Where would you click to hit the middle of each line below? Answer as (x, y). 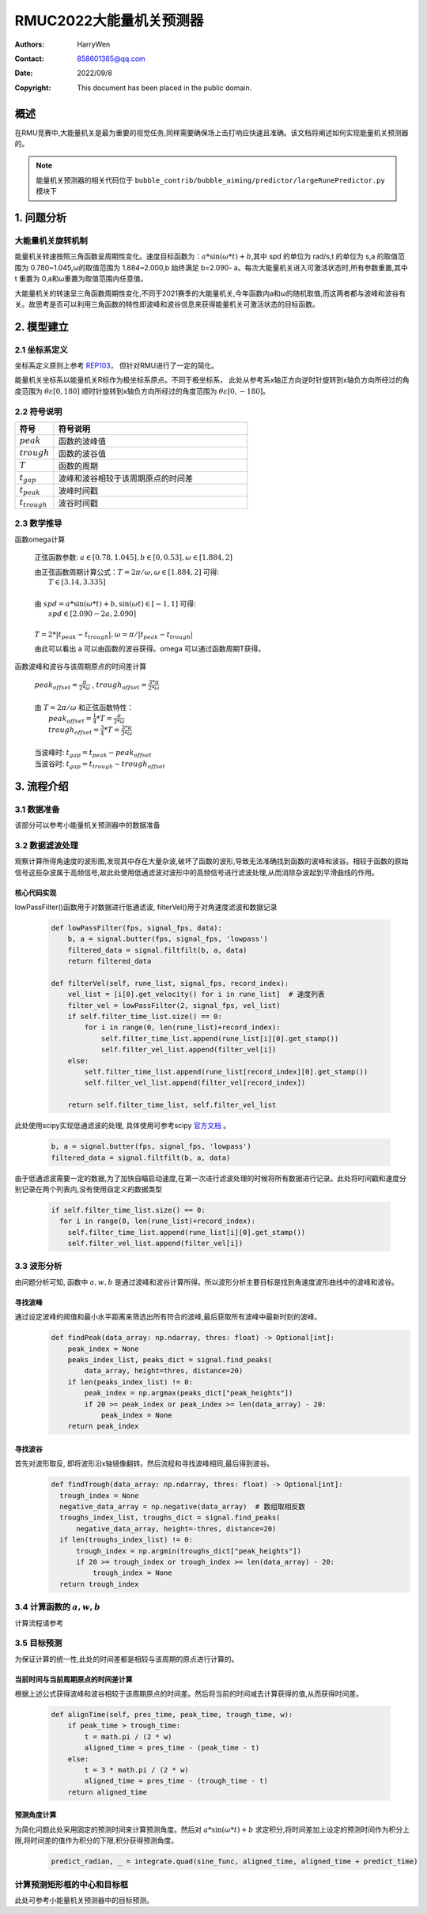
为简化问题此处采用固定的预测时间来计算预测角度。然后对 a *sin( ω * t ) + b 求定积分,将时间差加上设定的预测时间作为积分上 (212, 1829)
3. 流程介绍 (42, 786)
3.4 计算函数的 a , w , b (58, 1607)
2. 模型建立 (42, 327)
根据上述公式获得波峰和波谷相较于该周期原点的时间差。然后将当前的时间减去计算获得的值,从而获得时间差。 (189, 1694)
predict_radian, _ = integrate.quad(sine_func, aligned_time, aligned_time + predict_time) (234, 1861)
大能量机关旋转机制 (51, 240)
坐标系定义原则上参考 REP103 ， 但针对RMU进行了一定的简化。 (117, 366)
